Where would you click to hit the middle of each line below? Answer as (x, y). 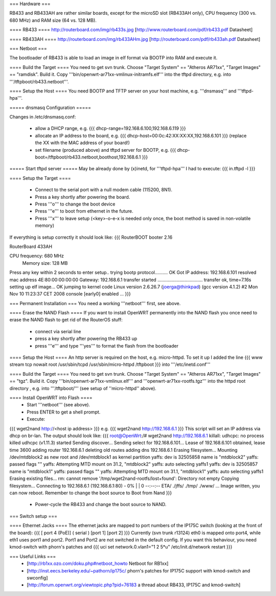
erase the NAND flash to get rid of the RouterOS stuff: (66, 320)
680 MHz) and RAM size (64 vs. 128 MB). (53, 20)
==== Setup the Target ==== (40, 178)
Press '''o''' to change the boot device (75, 204)
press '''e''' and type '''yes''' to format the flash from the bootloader (107, 346)
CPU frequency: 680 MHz (37, 256)
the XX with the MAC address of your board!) (83, 143)
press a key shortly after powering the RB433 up (86, 339)
